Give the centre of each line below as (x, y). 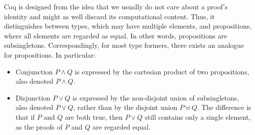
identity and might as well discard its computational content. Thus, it (109, 16)
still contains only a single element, (198, 117)
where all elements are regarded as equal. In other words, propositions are (116, 35)
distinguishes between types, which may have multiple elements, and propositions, (128, 26)
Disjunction (33, 97)
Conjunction (34, 71)
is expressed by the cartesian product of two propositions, (162, 71)
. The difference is (224, 107)
